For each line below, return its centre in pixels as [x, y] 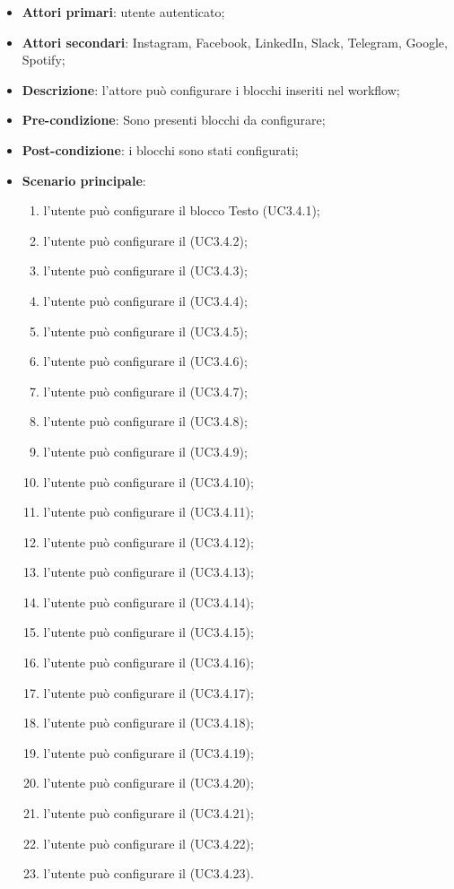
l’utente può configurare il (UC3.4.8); [145, 421]
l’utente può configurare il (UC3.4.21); [148, 813]
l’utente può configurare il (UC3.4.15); [148, 632]
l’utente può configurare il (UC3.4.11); [148, 512]
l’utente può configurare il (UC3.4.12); [148, 541]
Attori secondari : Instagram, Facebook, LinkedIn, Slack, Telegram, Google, [235, 42]
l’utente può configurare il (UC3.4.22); [148, 843]
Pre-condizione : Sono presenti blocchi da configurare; [174, 120]
